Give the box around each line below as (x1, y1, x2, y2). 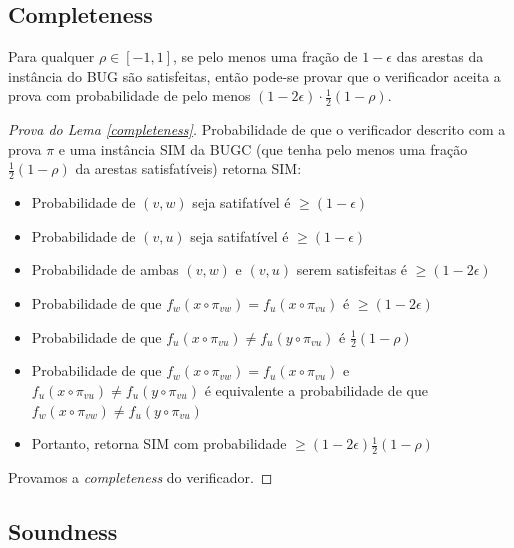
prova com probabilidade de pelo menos (8, 85, 251, 106)
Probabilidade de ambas (31, 259, 179, 280)
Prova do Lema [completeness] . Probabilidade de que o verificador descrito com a (8, 119, 506, 140)
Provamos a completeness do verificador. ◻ (8, 467, 273, 488)
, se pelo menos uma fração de (173, 46, 358, 67)
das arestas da (396, 46, 484, 67)
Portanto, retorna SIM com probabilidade (31, 433, 287, 454)
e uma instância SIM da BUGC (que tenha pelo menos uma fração (58, 138, 468, 159)
